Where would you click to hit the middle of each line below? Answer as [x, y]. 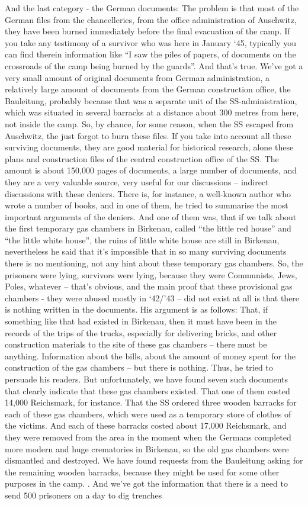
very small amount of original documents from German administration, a [137, 77]
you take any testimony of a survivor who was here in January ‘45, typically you [151, 42]
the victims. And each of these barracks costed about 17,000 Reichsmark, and [146, 425]
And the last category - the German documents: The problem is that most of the [152, 8]
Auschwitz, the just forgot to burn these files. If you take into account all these [148, 135]
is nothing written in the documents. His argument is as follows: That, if [137, 309]
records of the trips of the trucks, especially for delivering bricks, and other [141, 332]
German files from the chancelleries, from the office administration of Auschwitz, [151, 19]
